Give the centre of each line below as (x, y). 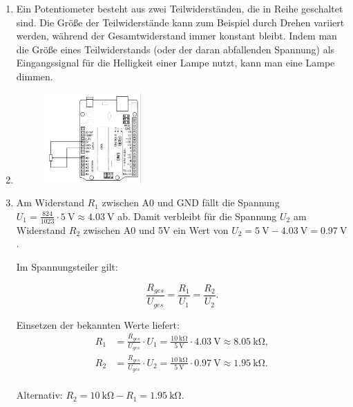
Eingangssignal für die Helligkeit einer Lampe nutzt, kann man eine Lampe (175, 63)
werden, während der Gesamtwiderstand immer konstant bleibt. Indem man (176, 36)
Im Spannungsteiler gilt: (67, 266)
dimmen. (35, 76)
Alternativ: (39, 395)
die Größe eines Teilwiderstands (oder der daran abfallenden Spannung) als (175, 49)
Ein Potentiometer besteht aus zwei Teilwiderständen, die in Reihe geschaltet (180, 8)
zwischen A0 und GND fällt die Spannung (191, 202)
